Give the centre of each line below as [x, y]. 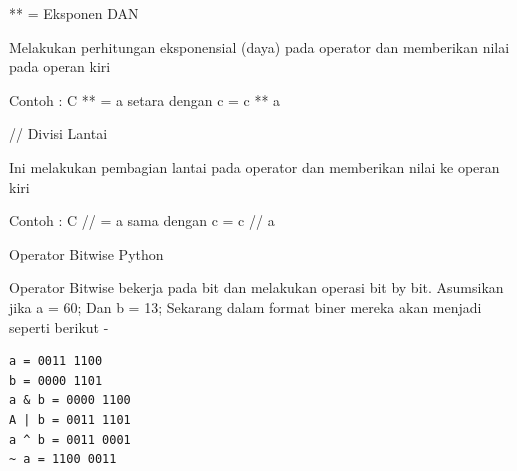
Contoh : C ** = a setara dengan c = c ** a [145, 99]
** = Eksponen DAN [74, 13]
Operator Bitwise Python [86, 253]
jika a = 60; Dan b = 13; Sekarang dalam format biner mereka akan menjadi [245, 306]
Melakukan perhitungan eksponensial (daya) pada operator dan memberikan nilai [259, 46]
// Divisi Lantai [58, 133]
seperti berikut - [59, 326]
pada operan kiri [60, 66]
